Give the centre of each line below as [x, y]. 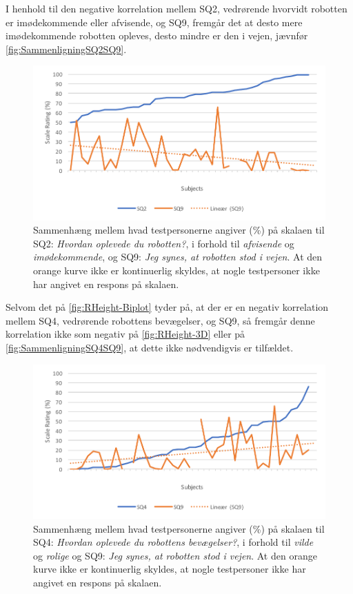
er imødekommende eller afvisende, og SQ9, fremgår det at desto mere [154, 22]
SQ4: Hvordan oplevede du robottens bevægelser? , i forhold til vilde [173, 542]
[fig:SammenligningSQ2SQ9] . [66, 49]
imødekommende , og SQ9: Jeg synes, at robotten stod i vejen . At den [178, 257]
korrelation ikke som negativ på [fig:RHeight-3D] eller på [125, 334]
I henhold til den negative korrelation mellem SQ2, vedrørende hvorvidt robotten [176, 8]
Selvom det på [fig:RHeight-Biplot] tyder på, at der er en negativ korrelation [167, 307]
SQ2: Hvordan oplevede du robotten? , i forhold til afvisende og [164, 243]
